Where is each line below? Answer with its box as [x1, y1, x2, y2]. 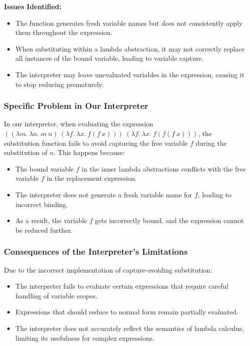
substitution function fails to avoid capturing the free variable [4, 138, 188, 148]
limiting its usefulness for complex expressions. [15, 332, 155, 343]
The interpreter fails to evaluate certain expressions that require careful [15, 281, 229, 291]
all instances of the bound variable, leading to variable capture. [15, 53, 204, 63]
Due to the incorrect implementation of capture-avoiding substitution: [4, 264, 213, 275]
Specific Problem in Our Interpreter [4, 100, 148, 112]
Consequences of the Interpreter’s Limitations [4, 245, 188, 258]
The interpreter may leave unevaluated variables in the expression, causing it [15, 69, 245, 79]
